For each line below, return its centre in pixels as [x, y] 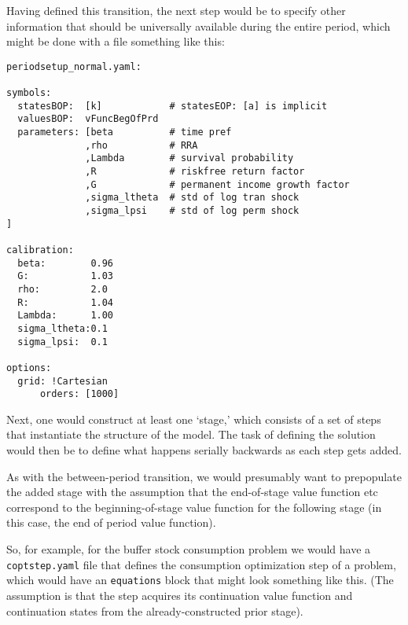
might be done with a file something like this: [116, 41]
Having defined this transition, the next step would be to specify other [176, 10]
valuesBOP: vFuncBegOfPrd [88, 119]
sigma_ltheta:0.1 [62, 328]
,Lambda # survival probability [189, 158]
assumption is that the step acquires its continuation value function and [180, 595]
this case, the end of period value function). [111, 522]
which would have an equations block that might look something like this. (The [200, 580]
